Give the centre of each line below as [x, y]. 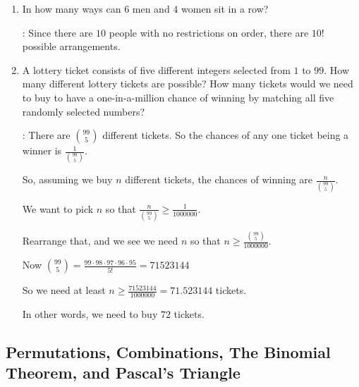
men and [151, 8]
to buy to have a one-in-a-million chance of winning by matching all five [178, 97]
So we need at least [64, 290]
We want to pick [58, 208]
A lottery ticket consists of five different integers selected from [156, 69]
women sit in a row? [225, 8]
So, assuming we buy [67, 179]
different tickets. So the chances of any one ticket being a [226, 135]
